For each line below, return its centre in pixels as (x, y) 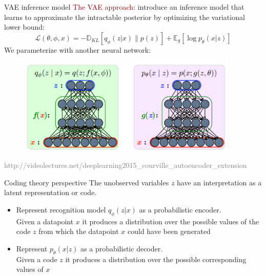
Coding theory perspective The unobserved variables (87, 182)
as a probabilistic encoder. (180, 210)
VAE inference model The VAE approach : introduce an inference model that (124, 7)
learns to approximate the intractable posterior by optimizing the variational (125, 17)
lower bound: (25, 27)
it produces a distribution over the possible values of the (171, 221)
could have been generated (169, 231)
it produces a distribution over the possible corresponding (156, 259)
